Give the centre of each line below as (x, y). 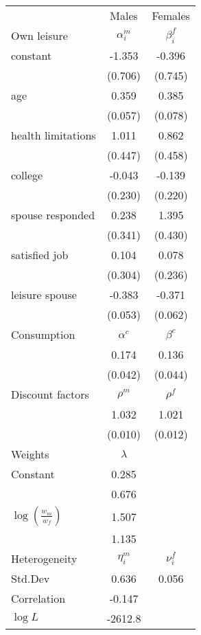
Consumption (43, 334)
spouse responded (53, 215)
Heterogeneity (44, 558)
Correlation (38, 598)
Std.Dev (31, 578)
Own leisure (39, 35)
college (27, 175)
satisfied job (40, 255)
